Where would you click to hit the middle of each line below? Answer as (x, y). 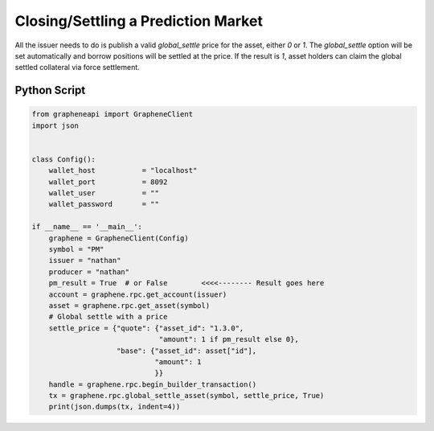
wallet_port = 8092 (108, 182)
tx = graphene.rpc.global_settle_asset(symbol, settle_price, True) (186, 396)
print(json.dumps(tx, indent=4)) (115, 407)
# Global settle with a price (108, 317)
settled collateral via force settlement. (77, 68)
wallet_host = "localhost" (123, 170)
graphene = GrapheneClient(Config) (119, 238)
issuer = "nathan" (85, 261)
